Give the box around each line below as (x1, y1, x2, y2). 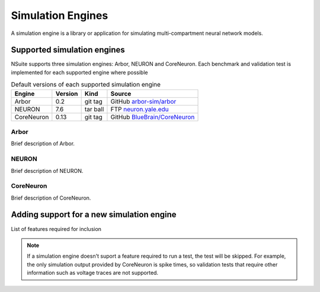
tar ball (84, 105, 104, 113)
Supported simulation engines (11, 45, 126, 55)
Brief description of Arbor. (11, 140, 75, 147)
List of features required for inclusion (11, 225, 102, 232)
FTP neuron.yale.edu (110, 105, 169, 113)
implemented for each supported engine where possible (11, 69, 148, 76)
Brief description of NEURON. (11, 167, 84, 174)
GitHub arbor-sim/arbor (110, 97, 177, 105)
